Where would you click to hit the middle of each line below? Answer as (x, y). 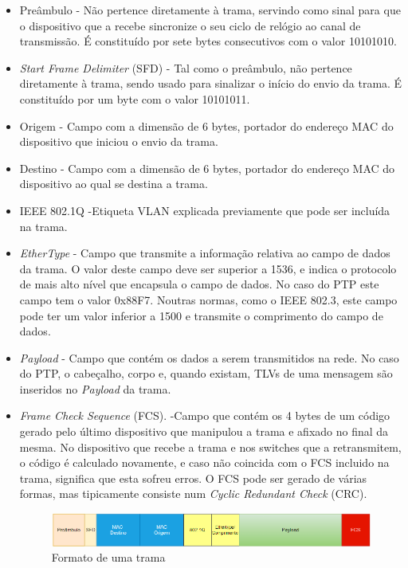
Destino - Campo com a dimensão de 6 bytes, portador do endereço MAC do (207, 168)
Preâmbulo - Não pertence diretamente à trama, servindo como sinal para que (210, 10)
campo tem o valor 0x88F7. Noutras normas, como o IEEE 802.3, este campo (208, 299)
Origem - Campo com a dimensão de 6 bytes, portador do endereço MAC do (206, 125)
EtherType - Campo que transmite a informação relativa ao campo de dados (205, 253)
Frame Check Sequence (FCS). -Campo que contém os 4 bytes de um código (205, 415)
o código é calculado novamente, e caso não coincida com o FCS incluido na (204, 462)
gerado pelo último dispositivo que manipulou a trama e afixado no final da (204, 431)
